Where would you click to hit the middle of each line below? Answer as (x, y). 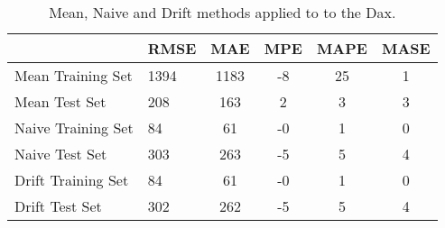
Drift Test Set (58, 206)
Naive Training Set (74, 128)
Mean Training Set (74, 75)
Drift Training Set (72, 180)
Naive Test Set (61, 154)
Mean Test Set (60, 101)
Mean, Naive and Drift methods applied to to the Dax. (222, 12)
